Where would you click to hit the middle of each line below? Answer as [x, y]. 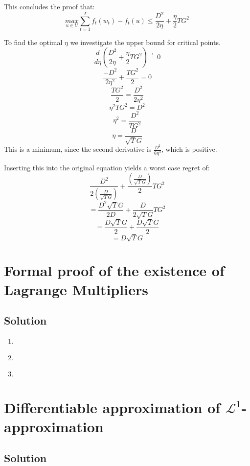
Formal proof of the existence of [114, 270]
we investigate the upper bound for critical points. [145, 42]
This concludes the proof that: [49, 6]
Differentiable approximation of [112, 408]
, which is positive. [189, 149]
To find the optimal [33, 42]
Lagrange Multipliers [76, 289]
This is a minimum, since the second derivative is [78, 149]
